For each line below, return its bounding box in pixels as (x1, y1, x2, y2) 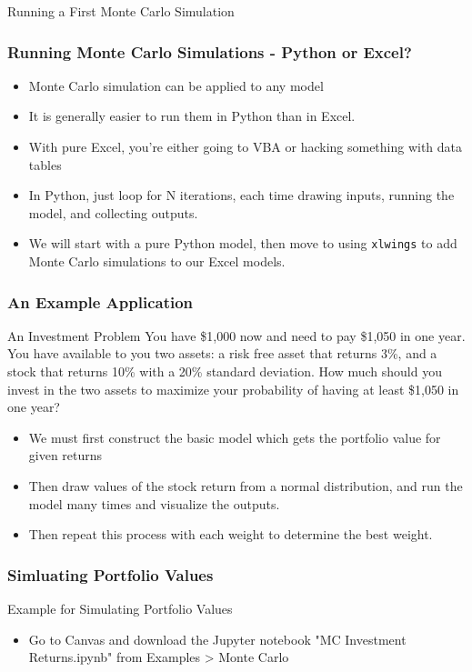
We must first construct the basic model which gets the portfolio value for (28, 427, 441, 446)
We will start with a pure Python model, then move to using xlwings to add (28, 234, 457, 253)
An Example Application (7, 290, 194, 313)
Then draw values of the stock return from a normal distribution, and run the (28, 476, 463, 495)
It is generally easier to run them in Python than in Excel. (28, 106, 356, 125)
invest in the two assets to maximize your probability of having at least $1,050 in (7, 379, 459, 398)
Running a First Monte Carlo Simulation (7, 2, 235, 20)
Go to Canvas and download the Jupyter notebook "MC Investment (28, 629, 407, 648)
